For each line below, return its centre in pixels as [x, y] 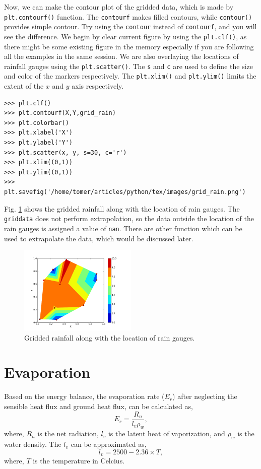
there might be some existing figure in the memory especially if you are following [129, 46]
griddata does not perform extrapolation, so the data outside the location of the [129, 218]
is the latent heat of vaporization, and [167, 433]
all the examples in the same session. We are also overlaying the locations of [121, 56]
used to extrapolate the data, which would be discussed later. [99, 238]
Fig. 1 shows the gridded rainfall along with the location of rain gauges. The [122, 208]
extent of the [24, 86]
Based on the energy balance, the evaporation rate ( [84, 396]
